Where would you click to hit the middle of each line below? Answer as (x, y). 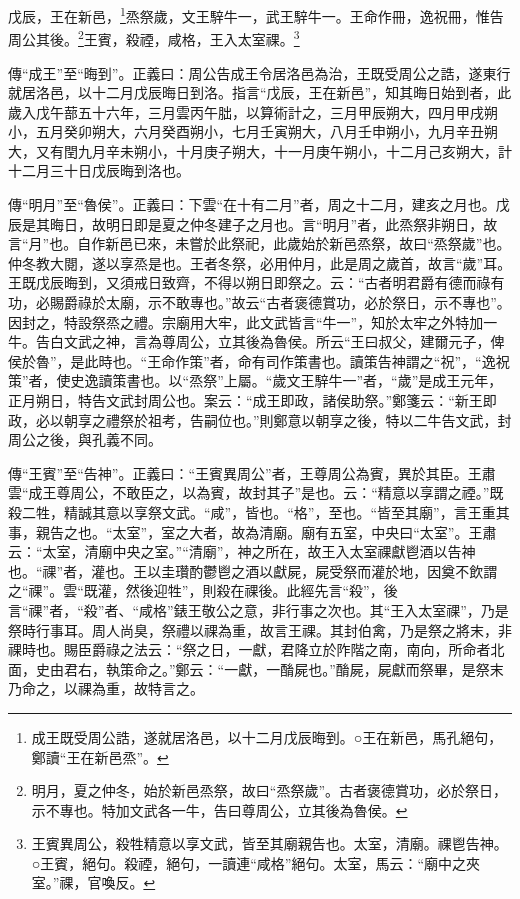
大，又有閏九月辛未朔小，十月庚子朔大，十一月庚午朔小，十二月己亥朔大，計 (260, 150)
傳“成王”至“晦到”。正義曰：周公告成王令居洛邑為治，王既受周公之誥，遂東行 (259, 72)
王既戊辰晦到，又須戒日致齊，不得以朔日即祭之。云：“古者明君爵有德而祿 (249, 282)
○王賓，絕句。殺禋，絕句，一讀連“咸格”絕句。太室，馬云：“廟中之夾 (256, 862)
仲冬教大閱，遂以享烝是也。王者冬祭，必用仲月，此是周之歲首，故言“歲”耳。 (260, 262)
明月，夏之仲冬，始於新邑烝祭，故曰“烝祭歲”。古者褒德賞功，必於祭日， (269, 790)
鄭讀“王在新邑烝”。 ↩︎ (100, 756)
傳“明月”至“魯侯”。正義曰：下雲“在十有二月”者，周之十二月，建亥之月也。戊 (259, 204)
